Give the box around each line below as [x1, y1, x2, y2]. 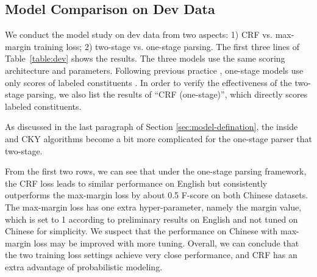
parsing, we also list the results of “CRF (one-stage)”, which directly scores [26, 88, 308, 101]
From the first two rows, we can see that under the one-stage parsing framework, [5, 165, 307, 178]
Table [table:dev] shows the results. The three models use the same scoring [5, 52, 285, 65]
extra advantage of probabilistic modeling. [5, 260, 163, 273]
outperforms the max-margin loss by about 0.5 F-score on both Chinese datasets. [5, 189, 308, 201]
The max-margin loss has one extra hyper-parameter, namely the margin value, [5, 200, 302, 213]
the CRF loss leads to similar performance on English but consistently [5, 176, 268, 189]
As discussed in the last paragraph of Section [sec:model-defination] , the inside [5, 120, 298, 133]
